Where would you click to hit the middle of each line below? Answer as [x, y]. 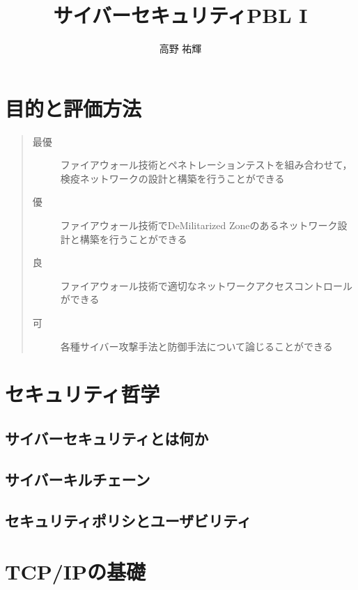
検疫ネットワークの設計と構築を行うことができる [172, 178]
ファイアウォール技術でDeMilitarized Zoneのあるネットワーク [199, 225]
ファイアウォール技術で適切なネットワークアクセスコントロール [207, 285]
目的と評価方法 [73, 108]
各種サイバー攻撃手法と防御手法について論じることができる [196, 346]
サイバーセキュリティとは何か [107, 438]
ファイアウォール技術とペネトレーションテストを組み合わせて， [206, 165]
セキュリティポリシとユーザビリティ [129, 520]
